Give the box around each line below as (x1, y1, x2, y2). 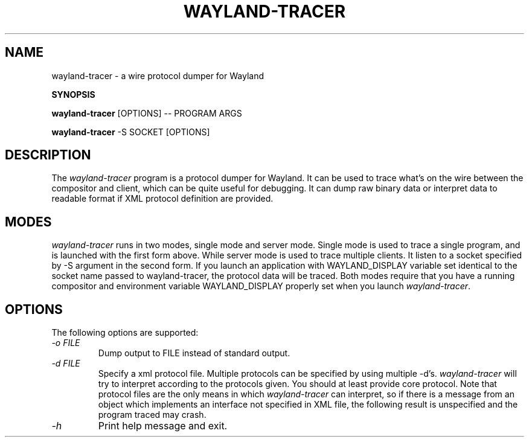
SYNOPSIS (51, 89, 95, 100)
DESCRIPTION (5, 147, 91, 163)
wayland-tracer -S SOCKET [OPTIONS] (51, 126, 210, 137)
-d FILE (51, 358, 80, 369)
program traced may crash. (98, 409, 207, 420)
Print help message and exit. (98, 420, 228, 432)
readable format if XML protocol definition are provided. (51, 193, 274, 204)
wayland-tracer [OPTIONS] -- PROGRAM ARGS (51, 107, 242, 118)
